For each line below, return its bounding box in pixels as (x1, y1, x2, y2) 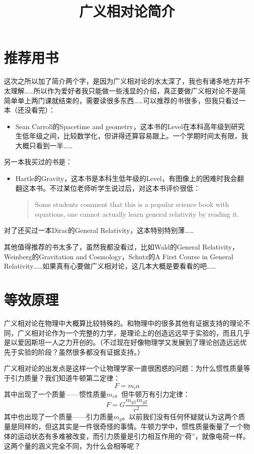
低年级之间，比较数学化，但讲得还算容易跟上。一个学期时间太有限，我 (22, 131, 248, 141)
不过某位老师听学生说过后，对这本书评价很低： (49, 182, 200, 193)
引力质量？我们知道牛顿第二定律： (10, 372, 120, 383)
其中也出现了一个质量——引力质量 (4, 411, 113, 422)
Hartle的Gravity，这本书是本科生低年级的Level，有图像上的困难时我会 (15, 173, 237, 183)
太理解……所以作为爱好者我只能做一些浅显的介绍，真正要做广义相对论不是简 (4, 85, 246, 95)
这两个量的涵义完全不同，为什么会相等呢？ (4, 440, 141, 451)
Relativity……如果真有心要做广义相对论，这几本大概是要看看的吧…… (4, 261, 216, 271)
